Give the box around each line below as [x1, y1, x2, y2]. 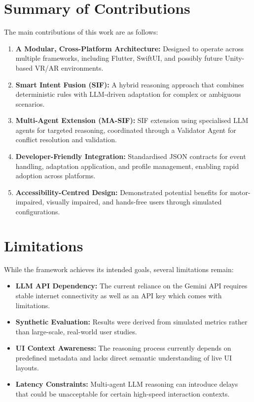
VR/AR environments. [35, 62, 104, 73]
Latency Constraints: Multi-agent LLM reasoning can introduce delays [15, 379, 238, 389]
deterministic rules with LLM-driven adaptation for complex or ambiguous [15, 89, 241, 99]
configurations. [15, 206, 60, 217]
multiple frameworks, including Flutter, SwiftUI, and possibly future [15, 53, 223, 63]
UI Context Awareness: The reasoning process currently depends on [15, 343, 231, 353]
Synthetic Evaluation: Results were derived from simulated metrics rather [15, 317, 248, 327]
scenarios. [15, 98, 45, 109]
